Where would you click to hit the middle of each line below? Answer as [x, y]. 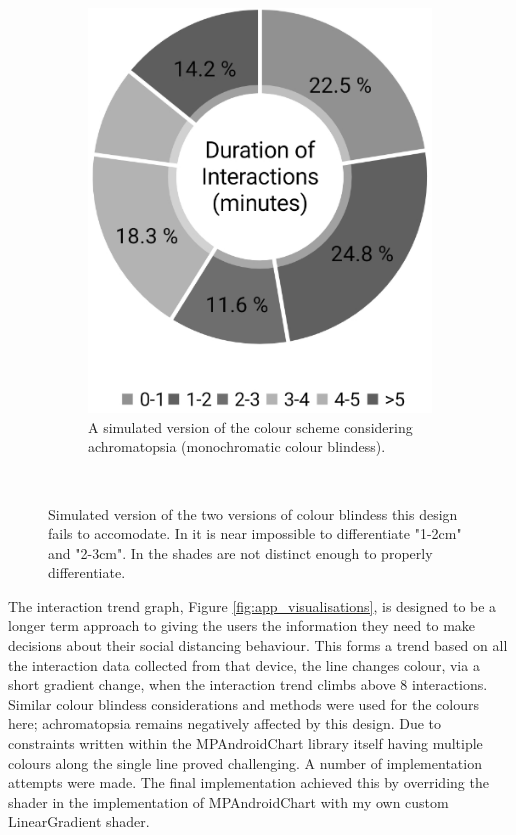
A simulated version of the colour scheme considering [250, 426]
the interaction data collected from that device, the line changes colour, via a [244, 664]
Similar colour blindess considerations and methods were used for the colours [243, 703]
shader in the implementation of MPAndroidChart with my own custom [228, 801]
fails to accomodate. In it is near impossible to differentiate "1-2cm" [255, 533]
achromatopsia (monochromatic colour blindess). [237, 446]
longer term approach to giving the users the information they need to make [242, 625]
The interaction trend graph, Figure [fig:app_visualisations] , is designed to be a [252, 605]
